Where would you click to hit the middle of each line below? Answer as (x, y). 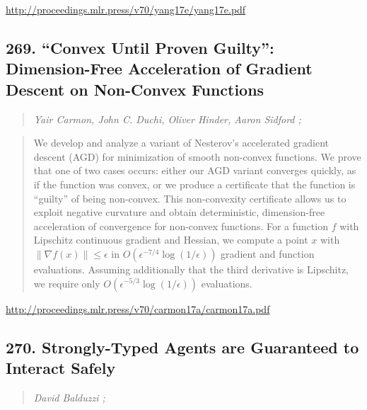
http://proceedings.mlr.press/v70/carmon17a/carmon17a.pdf (138, 308)
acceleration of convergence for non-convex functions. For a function (181, 226)
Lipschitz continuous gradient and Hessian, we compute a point (171, 240)
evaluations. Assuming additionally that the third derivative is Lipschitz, (191, 269)
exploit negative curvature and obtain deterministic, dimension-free (179, 212)
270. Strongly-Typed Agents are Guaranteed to (182, 347)
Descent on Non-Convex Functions (135, 89)
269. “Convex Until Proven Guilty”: (140, 47)
